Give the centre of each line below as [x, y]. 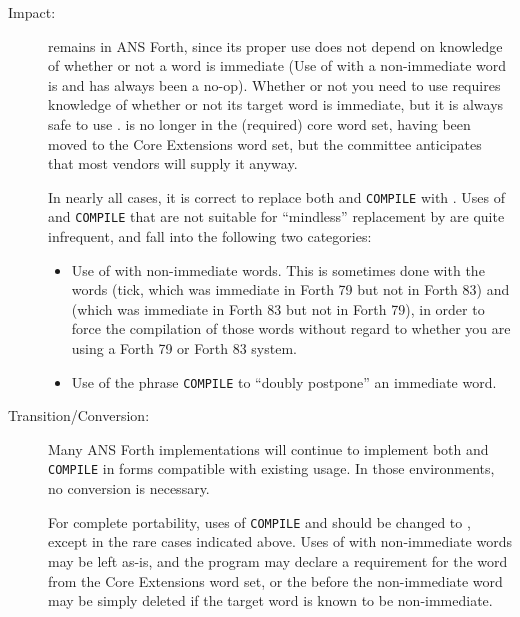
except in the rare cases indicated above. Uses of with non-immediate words [280, 541]
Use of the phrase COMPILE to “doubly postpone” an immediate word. [284, 381]
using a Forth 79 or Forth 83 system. [184, 348]
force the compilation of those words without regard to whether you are [291, 328]
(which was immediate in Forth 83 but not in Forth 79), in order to [278, 308]
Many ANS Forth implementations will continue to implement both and [268, 448]
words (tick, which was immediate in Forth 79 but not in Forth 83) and [290, 289]
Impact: [32, 12]
